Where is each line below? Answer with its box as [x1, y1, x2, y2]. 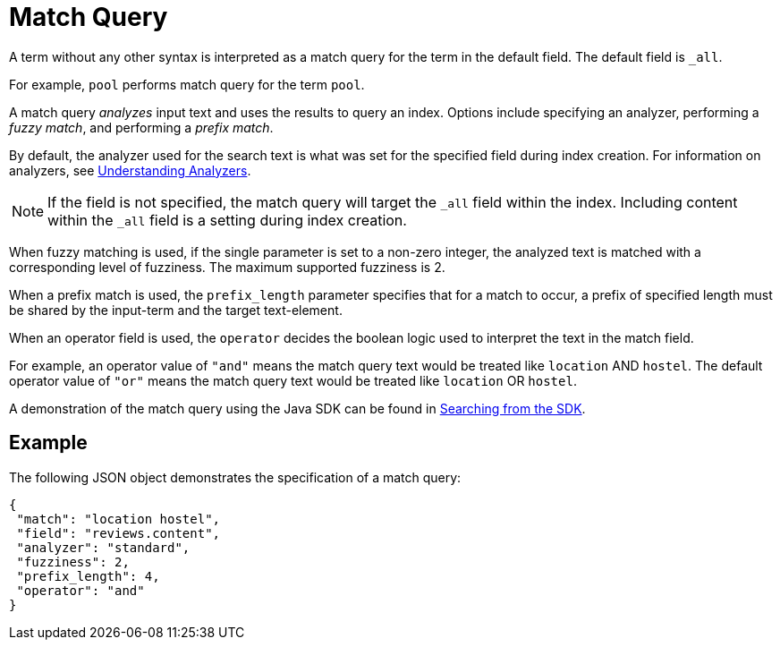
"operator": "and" [16, 583, 145, 598]
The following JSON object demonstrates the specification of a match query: [9, 469, 462, 485]
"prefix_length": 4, [16, 568, 160, 583]
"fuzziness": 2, [16, 554, 130, 569]
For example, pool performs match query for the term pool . [9, 76, 365, 92]
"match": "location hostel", [16, 511, 221, 526]
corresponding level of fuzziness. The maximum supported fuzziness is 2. [9, 259, 445, 275]
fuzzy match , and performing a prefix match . [9, 119, 274, 135]
